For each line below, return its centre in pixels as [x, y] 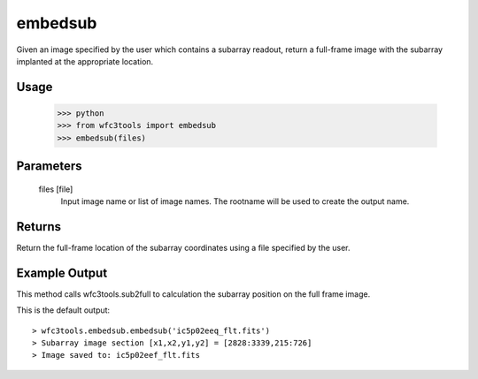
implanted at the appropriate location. [85, 61]
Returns [39, 227]
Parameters [49, 167]
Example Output [62, 273]
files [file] [56, 189]
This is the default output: [63, 310]
